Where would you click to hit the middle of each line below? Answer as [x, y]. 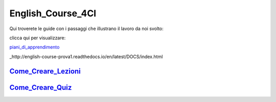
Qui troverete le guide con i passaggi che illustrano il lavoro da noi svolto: [86, 29]
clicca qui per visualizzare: [38, 38]
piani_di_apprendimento [34, 47]
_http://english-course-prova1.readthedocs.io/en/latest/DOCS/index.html [86, 57]
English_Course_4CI [53, 13]
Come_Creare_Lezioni [45, 71]
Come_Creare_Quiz [41, 87]
